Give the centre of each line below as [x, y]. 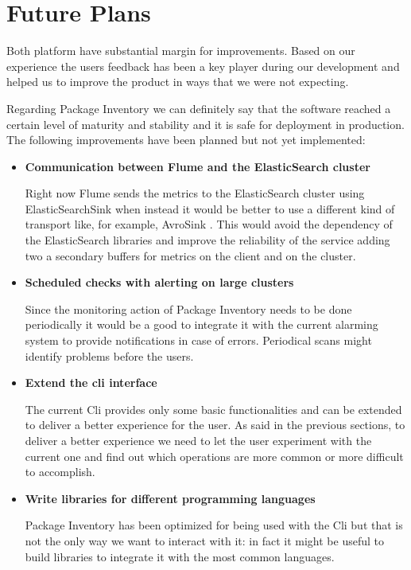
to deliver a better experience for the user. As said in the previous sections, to [215, 425]
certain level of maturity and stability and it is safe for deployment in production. [205, 124]
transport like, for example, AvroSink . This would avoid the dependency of [209, 224]
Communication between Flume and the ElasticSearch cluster [198, 166]
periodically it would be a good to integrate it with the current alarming [202, 324]
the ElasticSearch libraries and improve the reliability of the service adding [207, 240]
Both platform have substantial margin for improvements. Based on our [181, 51]
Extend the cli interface [91, 383]
